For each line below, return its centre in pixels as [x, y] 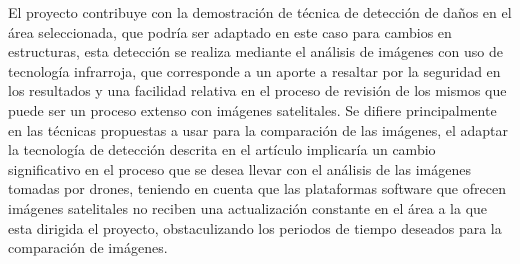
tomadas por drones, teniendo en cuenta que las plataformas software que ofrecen [257, 188]
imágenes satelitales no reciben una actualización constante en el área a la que [248, 207]
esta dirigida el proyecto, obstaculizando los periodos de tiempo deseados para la [255, 227]
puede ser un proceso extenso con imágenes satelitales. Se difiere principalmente [252, 109]
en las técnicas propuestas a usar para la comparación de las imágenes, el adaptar [258, 129]
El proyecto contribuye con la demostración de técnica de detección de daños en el [260, 12]
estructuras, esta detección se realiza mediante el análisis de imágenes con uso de [255, 51]
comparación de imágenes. [88, 247]
